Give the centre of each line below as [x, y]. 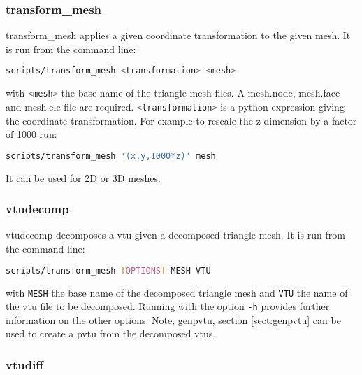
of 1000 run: [31, 134]
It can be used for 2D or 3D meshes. [83, 177]
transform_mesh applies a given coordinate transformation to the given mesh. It [178, 35]
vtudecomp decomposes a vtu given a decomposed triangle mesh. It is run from [175, 235]
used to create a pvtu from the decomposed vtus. [111, 333]
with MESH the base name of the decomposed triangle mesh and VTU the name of [177, 292]
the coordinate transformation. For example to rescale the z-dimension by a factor [181, 120]
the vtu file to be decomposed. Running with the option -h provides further [168, 306]
